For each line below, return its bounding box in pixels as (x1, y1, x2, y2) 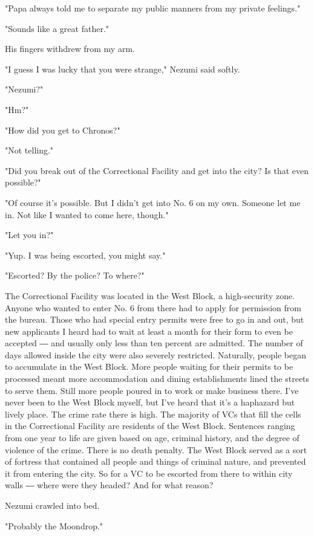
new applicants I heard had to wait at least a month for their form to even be (5, 325, 293, 337)
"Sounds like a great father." (5, 22, 110, 34)
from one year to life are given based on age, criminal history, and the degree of (5, 431, 299, 444)
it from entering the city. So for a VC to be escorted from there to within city (5, 467, 293, 479)
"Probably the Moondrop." (5, 519, 103, 532)
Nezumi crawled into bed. (5, 499, 100, 511)
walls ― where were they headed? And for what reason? (5, 479, 214, 491)
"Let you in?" (5, 228, 54, 241)
